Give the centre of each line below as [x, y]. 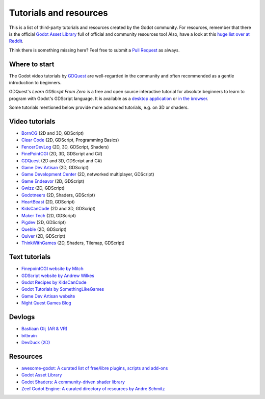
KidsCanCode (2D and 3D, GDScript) [58, 209]
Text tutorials [30, 257]
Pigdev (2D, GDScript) [44, 223]
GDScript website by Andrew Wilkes [58, 275]
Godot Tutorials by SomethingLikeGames [63, 289]
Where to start [32, 64]
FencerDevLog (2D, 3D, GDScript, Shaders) [65, 147]
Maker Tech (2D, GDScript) [49, 215]
